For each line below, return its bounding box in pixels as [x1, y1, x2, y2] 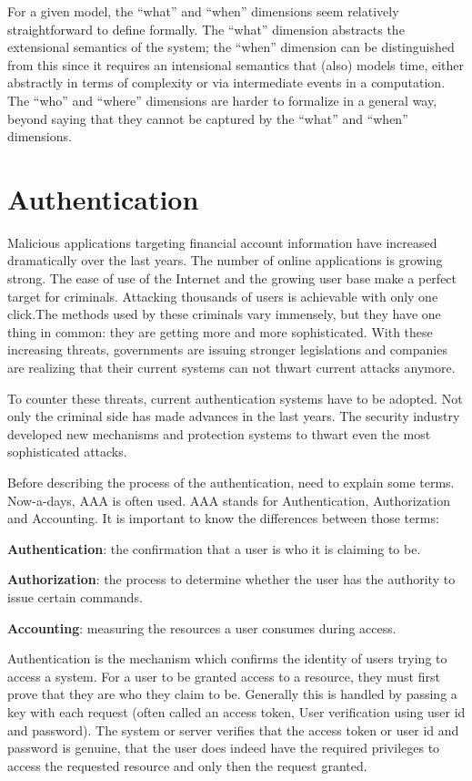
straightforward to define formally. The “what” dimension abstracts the [7, 19, 405, 38]
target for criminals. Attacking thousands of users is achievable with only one [7, 286, 438, 305]
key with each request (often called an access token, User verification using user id [7, 702, 466, 721]
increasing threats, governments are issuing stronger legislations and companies [7, 340, 447, 359]
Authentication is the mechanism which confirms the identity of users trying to [7, 649, 447, 668]
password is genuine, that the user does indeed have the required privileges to [7, 738, 440, 757]
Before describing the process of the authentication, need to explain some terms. [7, 473, 455, 491]
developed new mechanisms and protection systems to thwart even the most [7, 424, 431, 443]
